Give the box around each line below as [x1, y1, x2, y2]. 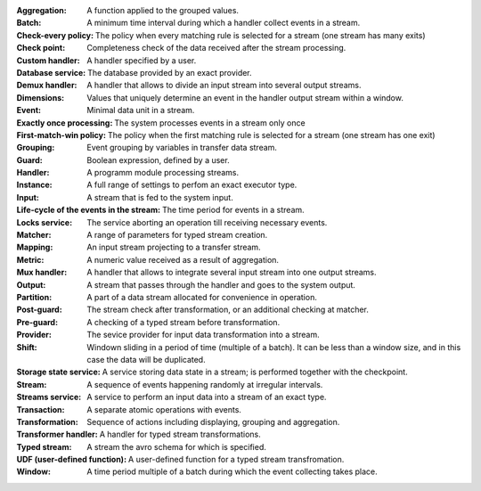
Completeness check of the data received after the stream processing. [86, 43, 346, 53]
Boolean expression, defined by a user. [86, 154, 231, 165]
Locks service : [16, 217, 73, 227]
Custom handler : [16, 54, 80, 66]
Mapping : [16, 241, 53, 253]
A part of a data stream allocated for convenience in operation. [86, 291, 318, 302]
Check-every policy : [16, 29, 94, 40]
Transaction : [16, 404, 66, 414]
